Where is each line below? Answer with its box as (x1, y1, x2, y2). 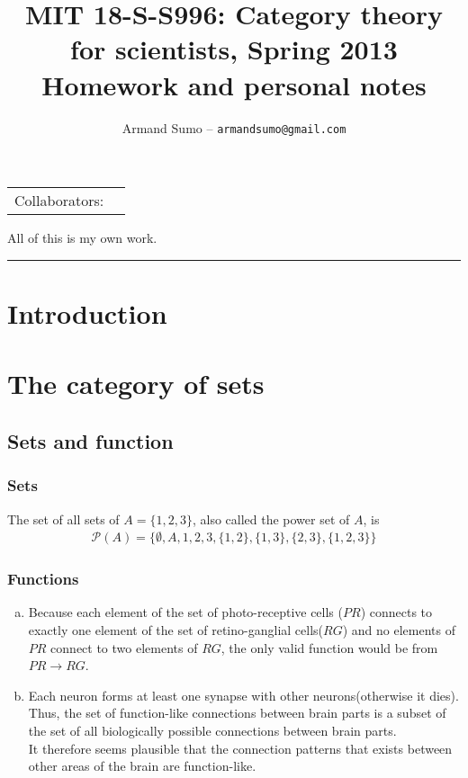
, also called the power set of (192, 509, 350, 528)
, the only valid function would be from (220, 638, 438, 657)
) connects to (360, 603, 433, 622)
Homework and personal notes (41, 66, 427, 103)
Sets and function (7, 426, 174, 454)
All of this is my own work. (7, 228, 157, 247)
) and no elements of (342, 620, 455, 639)
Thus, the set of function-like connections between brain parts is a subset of (28, 703, 446, 722)
